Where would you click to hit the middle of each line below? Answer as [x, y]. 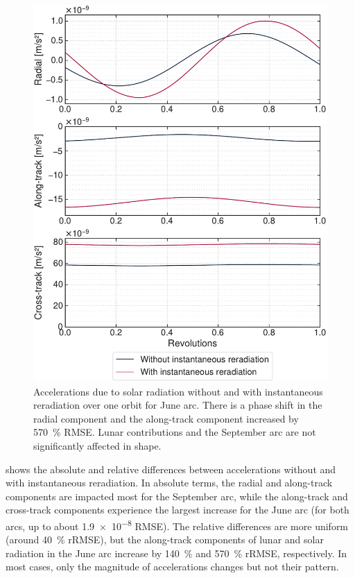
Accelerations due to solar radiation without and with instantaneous [178, 391]
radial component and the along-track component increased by [166, 418]
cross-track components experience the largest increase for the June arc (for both [177, 510]
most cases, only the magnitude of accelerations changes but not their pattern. [172, 567]
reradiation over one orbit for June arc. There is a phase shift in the [178, 405]
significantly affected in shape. [97, 445]
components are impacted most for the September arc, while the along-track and [177, 496]
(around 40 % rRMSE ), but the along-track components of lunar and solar [165, 539]
